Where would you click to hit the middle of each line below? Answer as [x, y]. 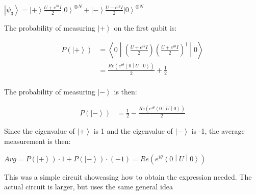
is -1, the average [218, 131]
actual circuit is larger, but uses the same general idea [88, 187]
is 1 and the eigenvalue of [133, 131]
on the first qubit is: [145, 27]
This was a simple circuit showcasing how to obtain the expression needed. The [128, 176]
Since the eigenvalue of [40, 131]
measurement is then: [37, 141]
